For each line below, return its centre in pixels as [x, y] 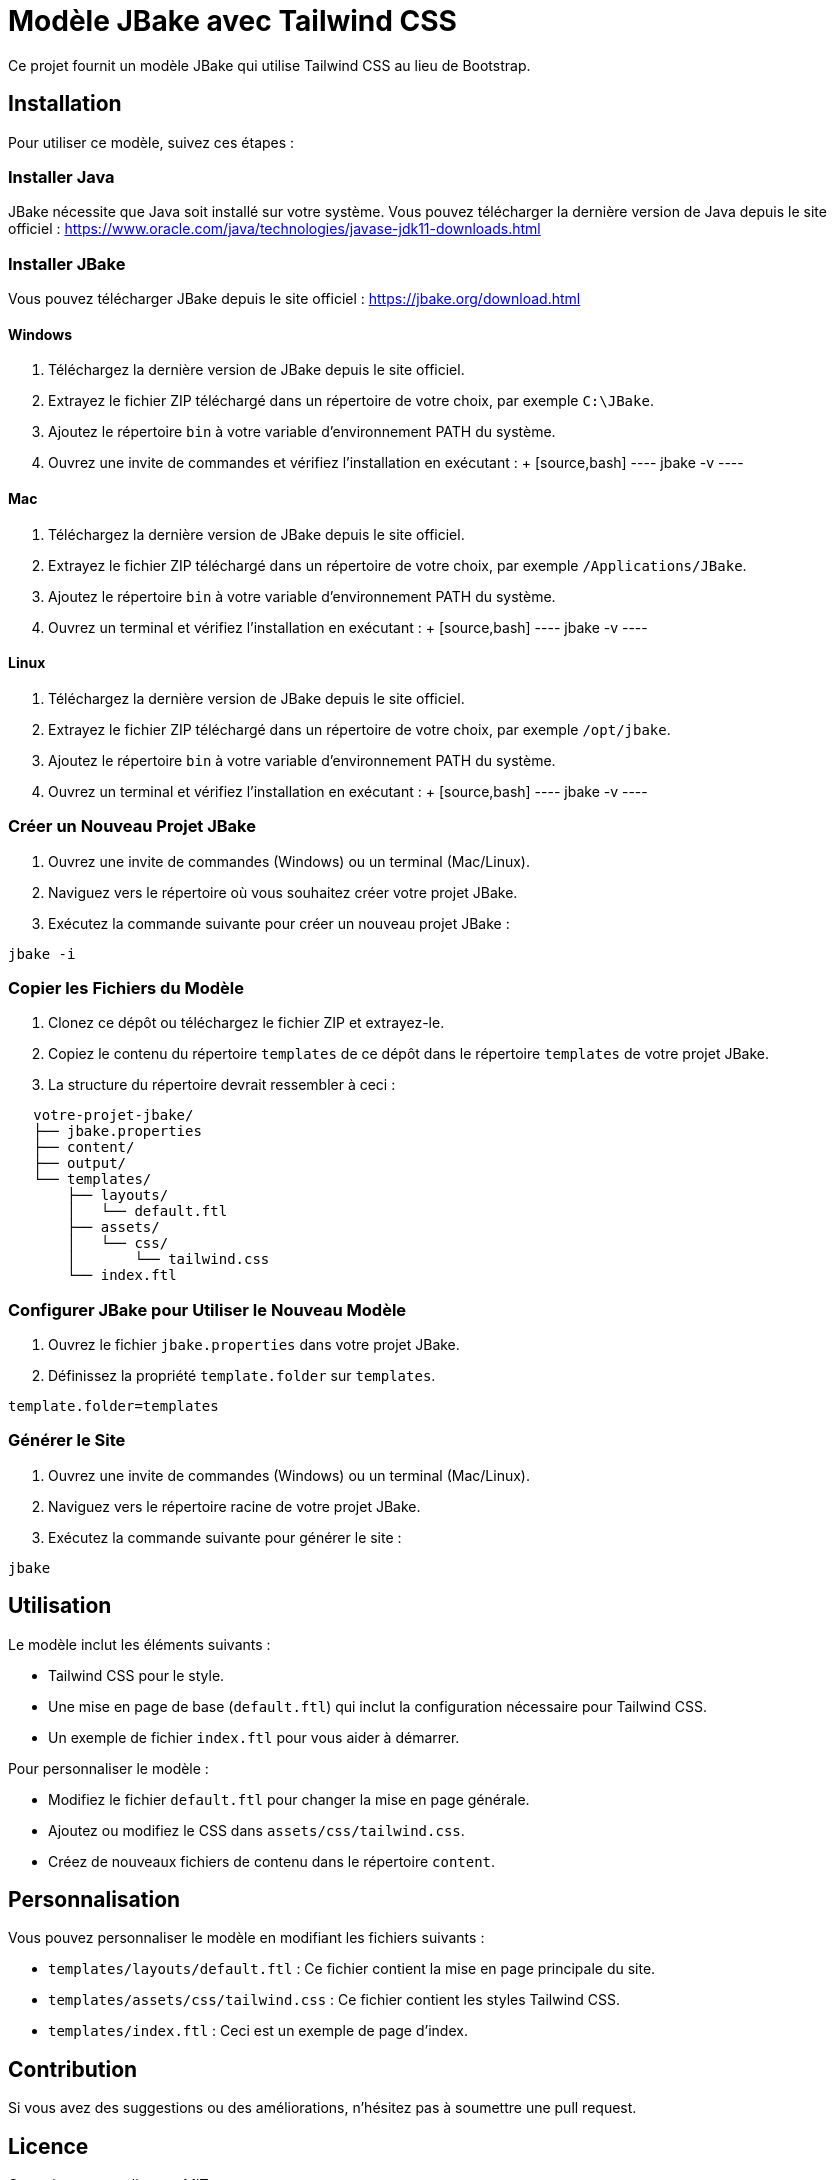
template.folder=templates [113, 1406]
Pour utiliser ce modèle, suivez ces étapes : [151, 142]
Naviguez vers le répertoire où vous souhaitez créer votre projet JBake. [283, 892]
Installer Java [61, 176]
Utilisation [60, 1606]
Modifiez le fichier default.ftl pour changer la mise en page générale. [289, 1799]
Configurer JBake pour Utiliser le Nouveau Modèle [207, 1309]
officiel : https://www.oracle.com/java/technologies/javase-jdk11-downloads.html [274, 229]
